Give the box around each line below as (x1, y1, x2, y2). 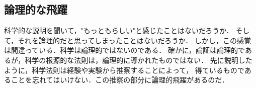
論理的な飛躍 (4, 2, 67, 17)
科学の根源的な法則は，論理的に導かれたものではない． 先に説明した (25, 54, 252, 65)
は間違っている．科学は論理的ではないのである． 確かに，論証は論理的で (4, 45, 245, 55)
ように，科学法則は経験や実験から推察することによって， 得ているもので (4, 64, 244, 75)
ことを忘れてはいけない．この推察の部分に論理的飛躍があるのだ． (11, 74, 229, 85)
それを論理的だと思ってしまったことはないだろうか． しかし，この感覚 (18, 35, 251, 45)
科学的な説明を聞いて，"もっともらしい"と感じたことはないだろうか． (4, 25, 233, 36)
